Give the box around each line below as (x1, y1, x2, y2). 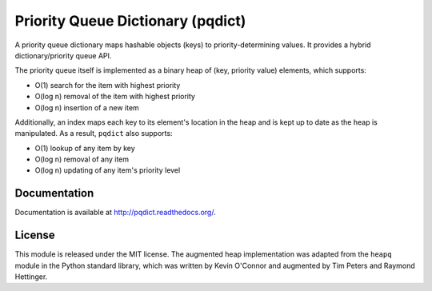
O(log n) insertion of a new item (34, 102, 139, 112)
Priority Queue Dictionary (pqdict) (14, 12, 246, 30)
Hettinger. (14, 272, 48, 281)
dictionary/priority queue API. (14, 50, 112, 60)
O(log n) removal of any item (34, 154, 130, 164)
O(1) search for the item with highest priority (34, 80, 181, 90)
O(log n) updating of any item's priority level (34, 165, 181, 175)
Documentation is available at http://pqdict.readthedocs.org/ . (14, 208, 216, 217)
